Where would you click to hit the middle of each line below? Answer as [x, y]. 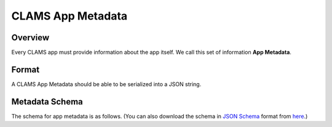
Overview [30, 38]
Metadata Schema [47, 102]
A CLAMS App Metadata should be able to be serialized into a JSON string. [106, 84]
